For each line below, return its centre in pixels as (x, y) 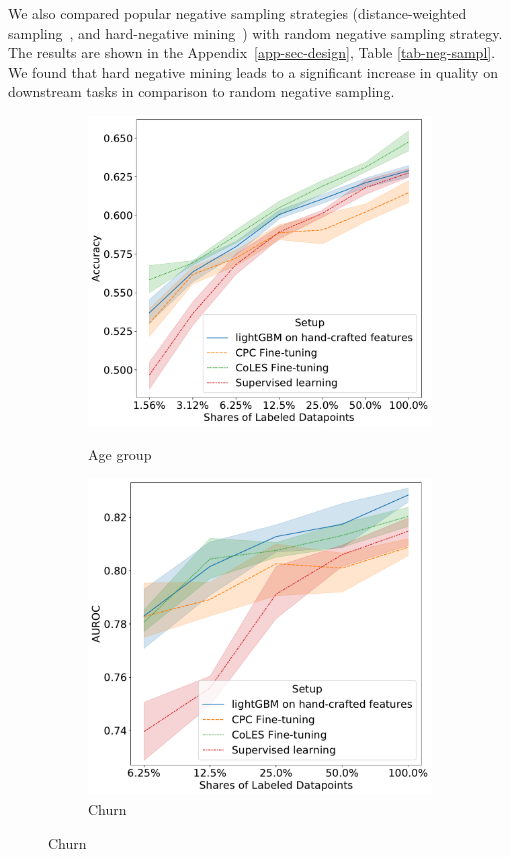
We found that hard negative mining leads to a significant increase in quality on (253, 71)
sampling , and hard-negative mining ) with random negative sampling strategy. (255, 32)
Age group (120, 454)
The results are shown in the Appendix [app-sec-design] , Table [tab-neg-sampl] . (252, 52)
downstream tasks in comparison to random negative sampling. (201, 91)
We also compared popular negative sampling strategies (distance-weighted (237, 13)
